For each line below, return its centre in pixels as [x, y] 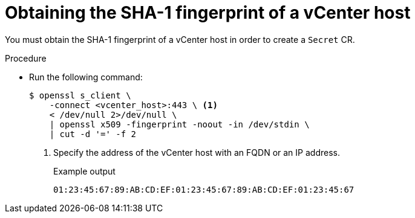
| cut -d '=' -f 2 [93, 134]
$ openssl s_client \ [80, 95]
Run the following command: [86, 77]
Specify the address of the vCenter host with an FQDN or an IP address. [197, 152]
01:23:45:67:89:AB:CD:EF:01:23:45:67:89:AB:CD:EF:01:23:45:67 [204, 189]
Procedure [26, 58]
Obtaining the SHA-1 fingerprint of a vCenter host [208, 13]
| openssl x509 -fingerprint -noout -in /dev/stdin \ [179, 124]
